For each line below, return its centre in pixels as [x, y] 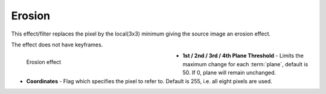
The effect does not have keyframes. [57, 45]
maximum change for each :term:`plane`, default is [245, 64]
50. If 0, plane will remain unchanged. [229, 73]
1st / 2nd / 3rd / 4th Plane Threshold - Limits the [243, 56]
